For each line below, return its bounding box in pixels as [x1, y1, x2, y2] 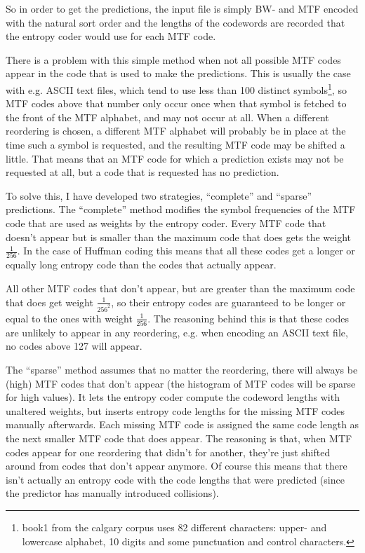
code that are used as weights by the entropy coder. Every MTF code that [6, 215, 326, 230]
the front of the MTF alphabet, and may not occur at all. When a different [6, 109, 329, 124]
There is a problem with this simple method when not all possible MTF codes [6, 52, 341, 67]
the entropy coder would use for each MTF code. [6, 29, 216, 43]
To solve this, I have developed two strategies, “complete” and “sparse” [6, 188, 312, 203]
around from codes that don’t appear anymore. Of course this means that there [6, 458, 347, 473]
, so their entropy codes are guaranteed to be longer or [111, 294, 346, 309]
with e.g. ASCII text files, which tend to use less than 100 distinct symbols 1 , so [6, 80, 347, 97]
